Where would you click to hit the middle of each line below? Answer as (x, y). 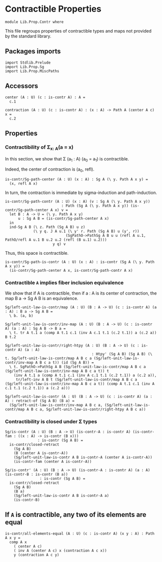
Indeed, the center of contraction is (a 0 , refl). (50, 170)
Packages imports (33, 51)
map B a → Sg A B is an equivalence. (42, 299)
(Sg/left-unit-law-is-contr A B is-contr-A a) (61, 495)
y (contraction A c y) (37, 555)
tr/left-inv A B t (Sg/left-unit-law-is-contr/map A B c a (76, 380)
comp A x (18, 542)
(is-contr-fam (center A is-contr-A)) (53, 461)
